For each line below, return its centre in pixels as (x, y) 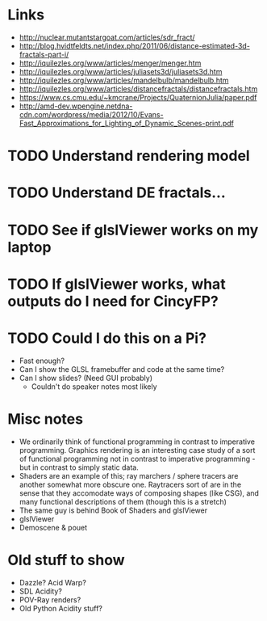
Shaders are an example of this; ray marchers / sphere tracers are (129, 475)
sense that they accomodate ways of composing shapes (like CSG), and (139, 493)
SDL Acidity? (40, 591)
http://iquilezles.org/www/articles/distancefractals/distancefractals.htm (138, 89)
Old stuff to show (67, 560)
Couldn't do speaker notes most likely (94, 387)
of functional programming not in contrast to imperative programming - (137, 458)
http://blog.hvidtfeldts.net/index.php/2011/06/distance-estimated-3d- (135, 45)
